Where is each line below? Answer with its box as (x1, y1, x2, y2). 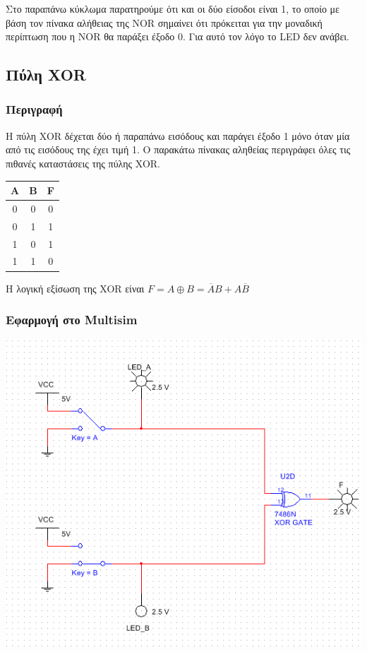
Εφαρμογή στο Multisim (6, 311, 138, 328)
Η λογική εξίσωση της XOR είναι (6, 280, 145, 295)
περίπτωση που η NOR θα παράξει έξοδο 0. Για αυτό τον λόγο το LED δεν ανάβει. (6, 29, 349, 44)
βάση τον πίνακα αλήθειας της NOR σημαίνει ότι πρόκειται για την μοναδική (6, 15, 323, 30)
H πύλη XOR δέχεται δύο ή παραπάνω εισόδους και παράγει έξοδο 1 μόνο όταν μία (6, 128, 350, 143)
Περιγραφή (6, 100, 63, 118)
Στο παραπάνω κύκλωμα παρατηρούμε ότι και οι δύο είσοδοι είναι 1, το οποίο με (6, 1, 339, 16)
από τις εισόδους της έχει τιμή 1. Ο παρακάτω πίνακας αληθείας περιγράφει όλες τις (6, 142, 351, 157)
